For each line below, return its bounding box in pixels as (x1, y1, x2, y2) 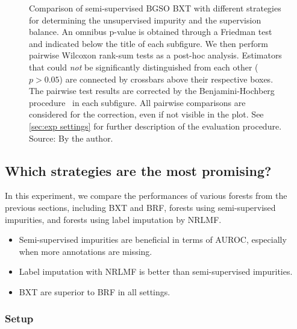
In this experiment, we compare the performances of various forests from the (5, 189, 287, 202)
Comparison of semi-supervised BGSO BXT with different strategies (29, 2, 281, 14)
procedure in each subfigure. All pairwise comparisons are (29, 96, 246, 108)
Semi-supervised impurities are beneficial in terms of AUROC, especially (19, 233, 287, 246)
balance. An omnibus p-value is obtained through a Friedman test (29, 25, 272, 38)
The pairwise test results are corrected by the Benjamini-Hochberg (29, 84, 275, 97)
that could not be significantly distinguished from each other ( (29, 60, 258, 73)
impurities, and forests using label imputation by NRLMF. (5, 213, 222, 225)
